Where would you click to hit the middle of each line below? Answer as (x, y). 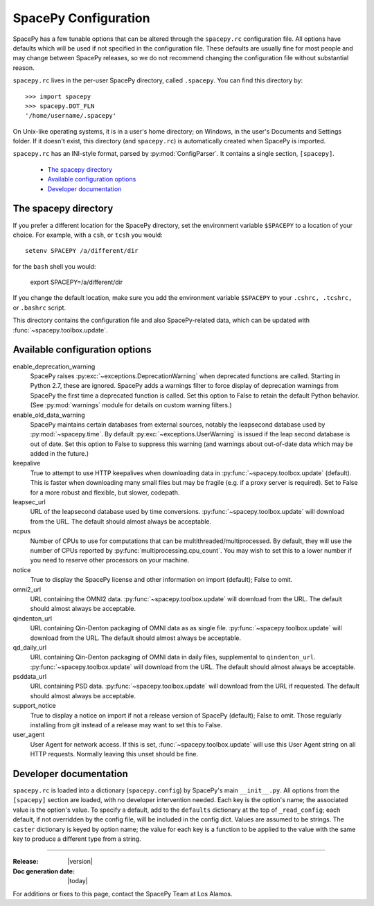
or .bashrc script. (39, 308)
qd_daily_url (30, 647)
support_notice (34, 706)
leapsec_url (29, 502)
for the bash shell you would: (54, 266)
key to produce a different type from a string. (77, 839)
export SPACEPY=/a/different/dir (77, 282)
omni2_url (27, 589)
